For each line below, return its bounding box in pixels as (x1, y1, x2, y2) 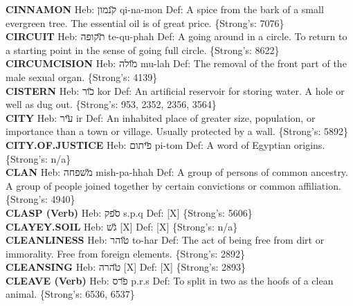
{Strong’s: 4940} (6, 192, 75, 206)
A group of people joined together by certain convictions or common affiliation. (6, 178, 341, 192)
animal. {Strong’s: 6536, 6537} (6, 287, 135, 301)
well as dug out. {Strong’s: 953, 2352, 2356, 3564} (6, 97, 217, 111)
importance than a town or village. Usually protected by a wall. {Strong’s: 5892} (6, 124, 348, 138)
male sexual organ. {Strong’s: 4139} (6, 69, 158, 84)
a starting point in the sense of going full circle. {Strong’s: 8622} (6, 42, 280, 57)
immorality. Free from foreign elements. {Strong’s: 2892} (6, 246, 245, 260)
